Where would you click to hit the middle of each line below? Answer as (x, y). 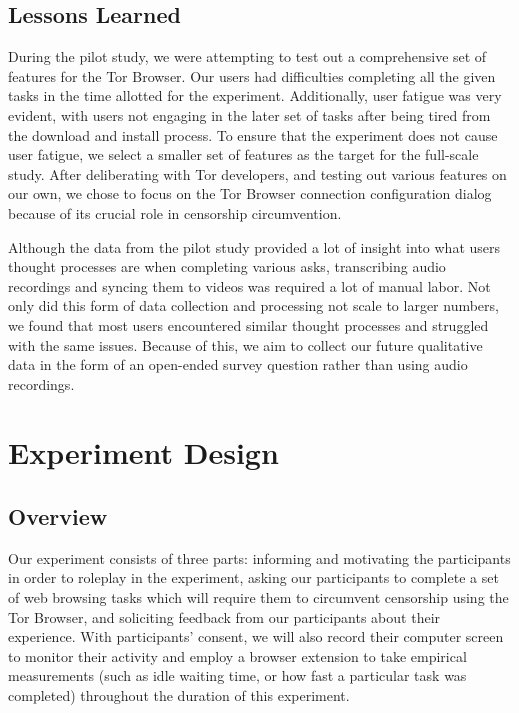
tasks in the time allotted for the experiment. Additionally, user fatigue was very (255, 95)
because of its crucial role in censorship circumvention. (175, 212)
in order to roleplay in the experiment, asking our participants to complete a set (253, 577)
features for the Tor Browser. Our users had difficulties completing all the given (252, 75)
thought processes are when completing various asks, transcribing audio (227, 266)
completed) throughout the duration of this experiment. (179, 695)
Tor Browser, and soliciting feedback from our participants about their (224, 616)
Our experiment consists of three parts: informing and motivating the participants (259, 557)
